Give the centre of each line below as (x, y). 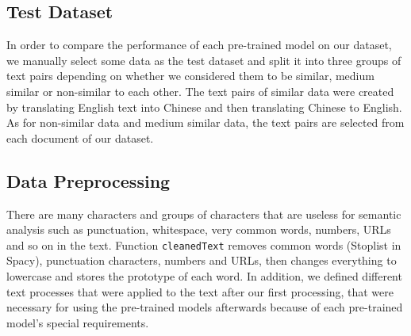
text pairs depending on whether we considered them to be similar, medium (190, 76)
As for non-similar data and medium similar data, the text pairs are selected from (205, 122)
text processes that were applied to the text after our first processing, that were (200, 291)
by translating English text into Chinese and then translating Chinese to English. (204, 107)
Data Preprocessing (88, 180)
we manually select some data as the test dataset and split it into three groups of (204, 60)
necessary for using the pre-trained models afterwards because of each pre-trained (205, 307)
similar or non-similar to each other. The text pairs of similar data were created (200, 91)
